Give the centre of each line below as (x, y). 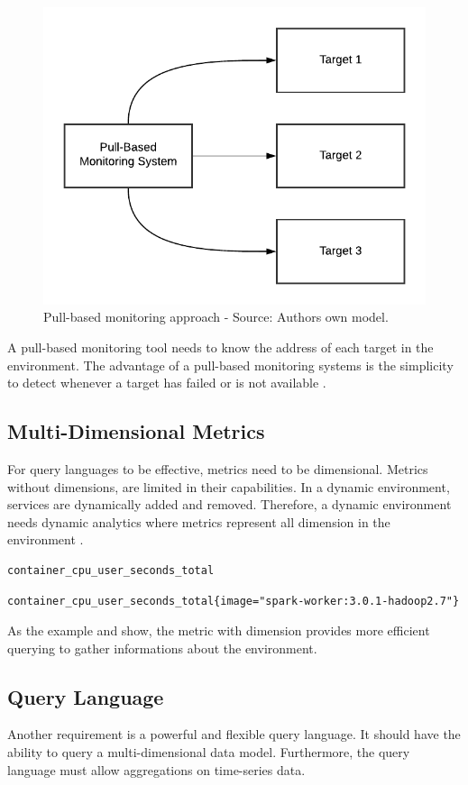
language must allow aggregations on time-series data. (156, 769)
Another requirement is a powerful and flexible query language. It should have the (234, 734)
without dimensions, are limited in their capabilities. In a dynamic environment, (229, 486)
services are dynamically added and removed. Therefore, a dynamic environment (229, 504)
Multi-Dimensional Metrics (136, 431)
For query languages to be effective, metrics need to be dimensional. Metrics (218, 468)
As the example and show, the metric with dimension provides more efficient (219, 630)
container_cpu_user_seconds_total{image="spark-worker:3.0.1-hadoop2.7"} (234, 601)
